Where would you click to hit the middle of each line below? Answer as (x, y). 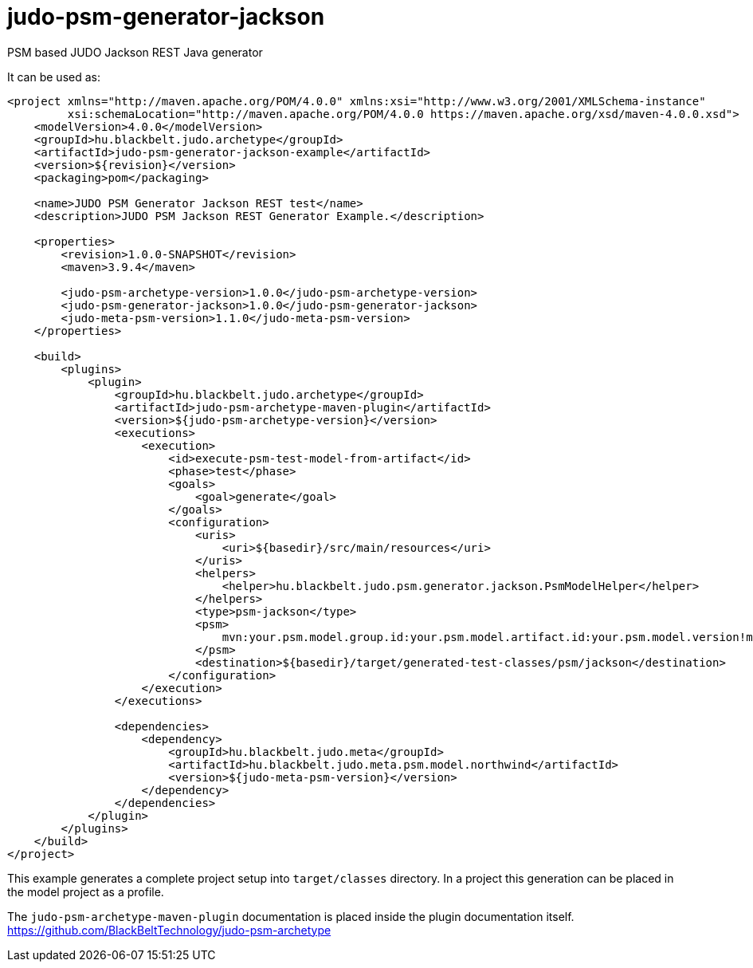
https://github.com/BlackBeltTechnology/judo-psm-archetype (169, 930)
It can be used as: (54, 77)
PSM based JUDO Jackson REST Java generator (135, 52)
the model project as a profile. (86, 891)
